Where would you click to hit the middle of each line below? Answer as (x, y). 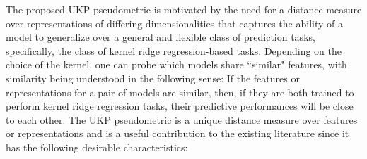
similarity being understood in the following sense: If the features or (153, 78)
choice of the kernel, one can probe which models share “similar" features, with (176, 64)
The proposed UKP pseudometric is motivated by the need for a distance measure (184, 9)
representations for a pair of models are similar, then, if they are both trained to (180, 92)
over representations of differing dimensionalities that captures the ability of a (174, 23)
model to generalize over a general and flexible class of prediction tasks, (161, 37)
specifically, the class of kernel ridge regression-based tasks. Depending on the (174, 50)
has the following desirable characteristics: (97, 147)
